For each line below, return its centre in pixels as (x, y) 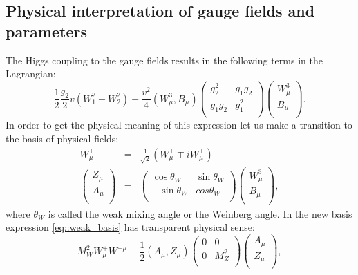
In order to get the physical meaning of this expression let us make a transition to (179, 125)
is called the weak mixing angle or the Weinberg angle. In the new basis (200, 213)
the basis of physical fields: (62, 138)
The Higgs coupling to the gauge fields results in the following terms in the (164, 60)
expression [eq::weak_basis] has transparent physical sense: (130, 227)
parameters (46, 31)
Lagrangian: (31, 74)
